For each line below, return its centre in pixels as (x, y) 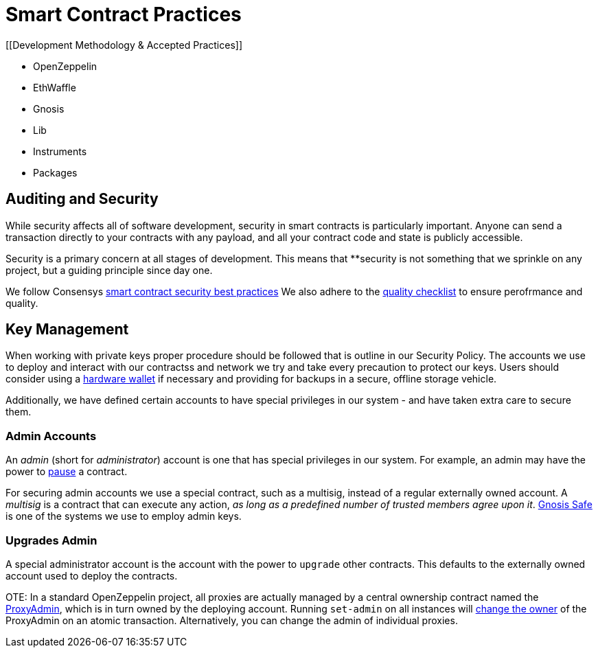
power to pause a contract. (67, 472)
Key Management (67, 330)
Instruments (60, 151)
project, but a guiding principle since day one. (109, 270)
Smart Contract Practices (124, 14)
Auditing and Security (82, 199)
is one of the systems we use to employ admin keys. (124, 516)
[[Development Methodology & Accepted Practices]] (124, 45)
